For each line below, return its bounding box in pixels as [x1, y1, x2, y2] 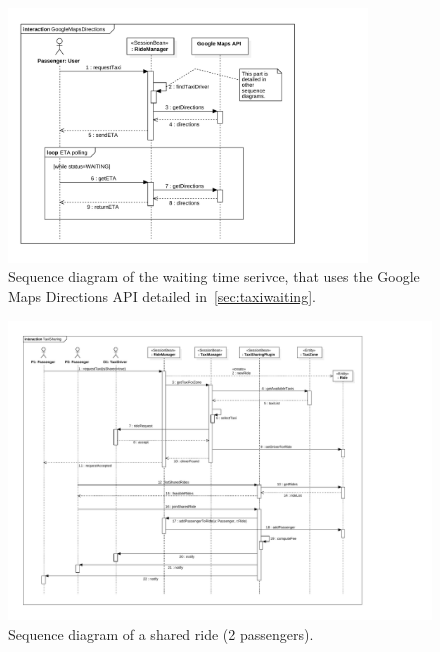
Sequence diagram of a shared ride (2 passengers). [8, 623, 314, 644]
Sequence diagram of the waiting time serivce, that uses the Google [8, 266, 420, 287]
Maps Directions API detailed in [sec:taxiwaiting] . [8, 285, 316, 306]
